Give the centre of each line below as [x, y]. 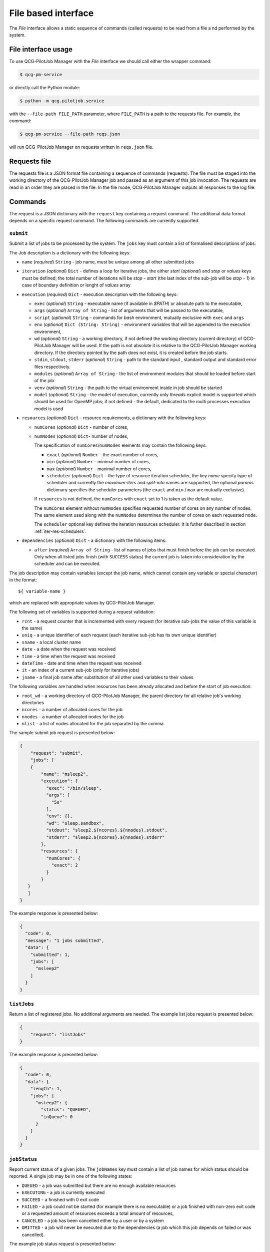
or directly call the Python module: [44, 87]
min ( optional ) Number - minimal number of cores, [98, 462]
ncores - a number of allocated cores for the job [72, 710]
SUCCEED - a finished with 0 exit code [60, 1199]
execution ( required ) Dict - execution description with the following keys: [100, 294]
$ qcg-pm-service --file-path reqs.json [70, 134]
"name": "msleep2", [64, 774]
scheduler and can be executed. [67, 564]
